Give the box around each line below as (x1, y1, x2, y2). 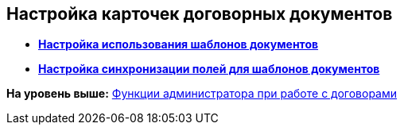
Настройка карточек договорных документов (6, 4, 393, 24)
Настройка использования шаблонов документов (38, 37, 319, 52)
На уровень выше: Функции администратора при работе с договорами (6, 87, 398, 101)
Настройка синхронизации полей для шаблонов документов (38, 62, 380, 76)
